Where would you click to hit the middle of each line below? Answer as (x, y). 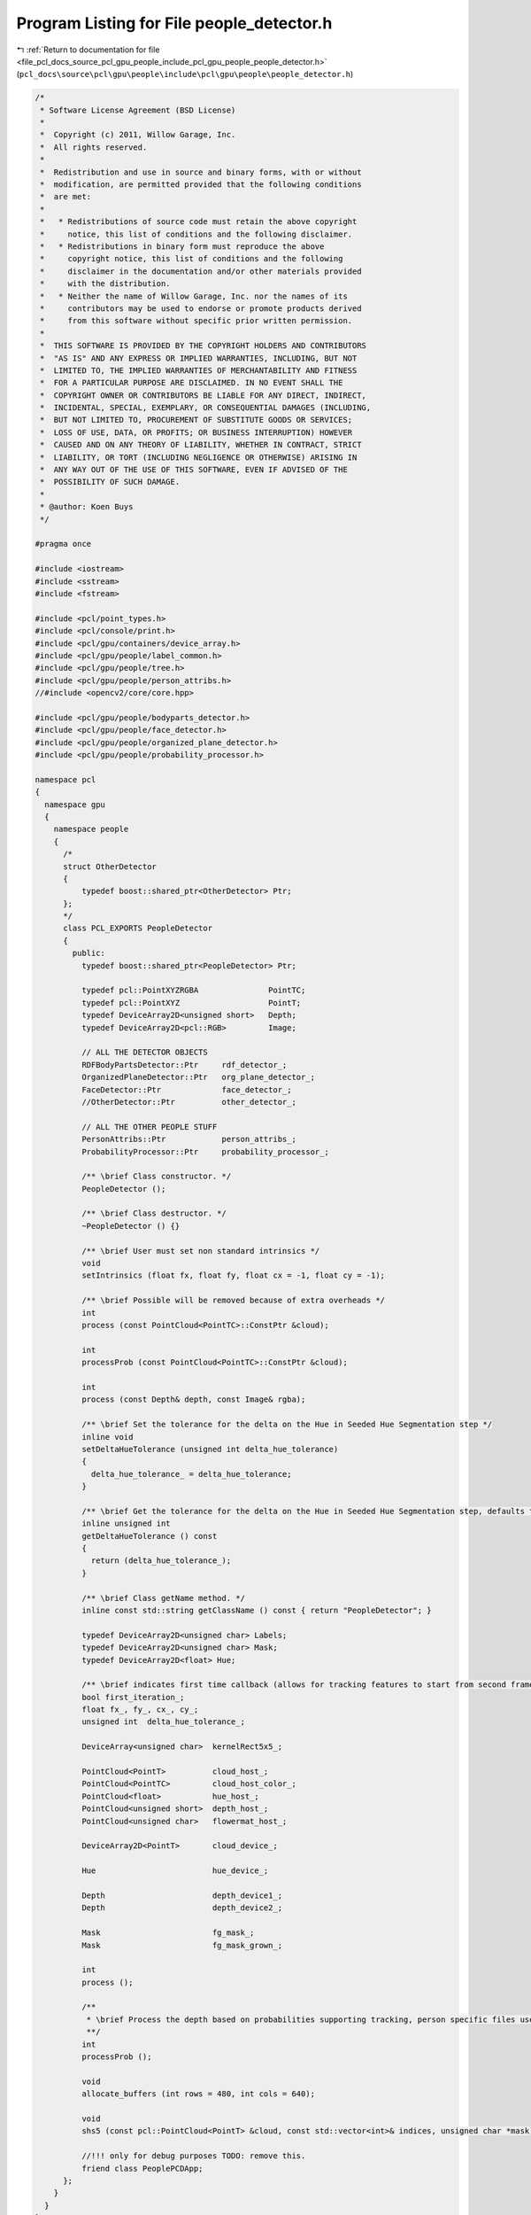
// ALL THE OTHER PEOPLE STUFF (149, 1127)
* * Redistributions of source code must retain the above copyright (199, 222)
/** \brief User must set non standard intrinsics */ (200, 1251)
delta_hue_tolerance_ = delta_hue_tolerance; (191, 1474)
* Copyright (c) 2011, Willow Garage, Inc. (138, 135)
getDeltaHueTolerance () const (149, 1536)
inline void (107, 1437)
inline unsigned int (126, 1523)
